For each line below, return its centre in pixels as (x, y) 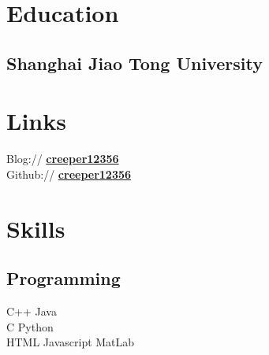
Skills (36, 228)
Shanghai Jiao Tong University (134, 63)
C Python (30, 326)
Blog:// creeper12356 (63, 159)
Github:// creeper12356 (69, 174)
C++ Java (32, 311)
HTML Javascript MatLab (71, 342)
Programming (64, 278)
